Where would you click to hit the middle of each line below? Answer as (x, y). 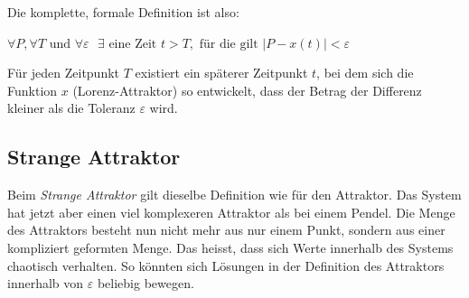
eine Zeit (133, 44)
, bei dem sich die (365, 73)
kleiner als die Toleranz (71, 108)
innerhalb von (46, 283)
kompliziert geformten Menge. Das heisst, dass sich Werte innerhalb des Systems (230, 247)
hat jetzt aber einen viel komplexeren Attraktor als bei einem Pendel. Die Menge (231, 212)
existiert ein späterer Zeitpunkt (221, 73)
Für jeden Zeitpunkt (64, 73)
